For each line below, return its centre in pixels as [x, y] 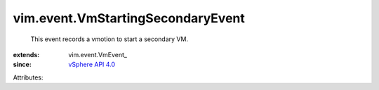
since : [22, 65]
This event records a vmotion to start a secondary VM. [109, 39]
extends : [26, 54]
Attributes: [28, 77]
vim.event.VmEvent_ [98, 54]
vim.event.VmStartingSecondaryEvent [129, 18]
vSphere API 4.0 [92, 65]
